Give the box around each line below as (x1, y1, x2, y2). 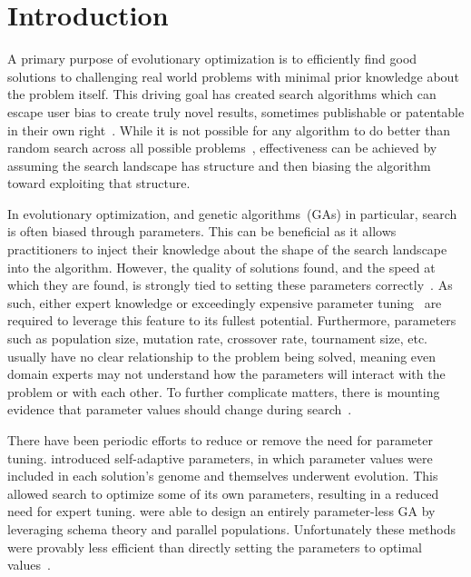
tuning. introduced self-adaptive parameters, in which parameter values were (7, 448, 433, 467)
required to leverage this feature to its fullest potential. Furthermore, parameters (7, 311, 456, 330)
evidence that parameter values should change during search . (7, 400, 352, 419)
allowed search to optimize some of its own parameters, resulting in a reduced (7, 483, 439, 502)
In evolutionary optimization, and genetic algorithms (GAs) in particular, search (7, 204, 457, 223)
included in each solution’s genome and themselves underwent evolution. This (7, 466, 438, 485)
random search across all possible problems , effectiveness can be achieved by (7, 138, 437, 157)
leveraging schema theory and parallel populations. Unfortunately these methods (7, 519, 456, 538)
